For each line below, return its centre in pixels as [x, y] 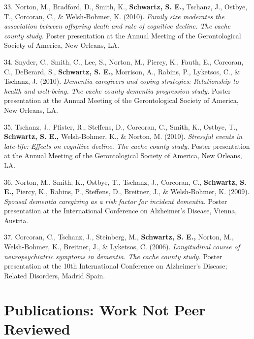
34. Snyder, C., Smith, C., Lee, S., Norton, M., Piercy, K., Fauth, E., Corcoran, [124, 61]
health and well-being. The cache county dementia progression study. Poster [117, 90]
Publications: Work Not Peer [105, 309]
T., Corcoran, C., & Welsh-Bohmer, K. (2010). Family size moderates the [114, 16]
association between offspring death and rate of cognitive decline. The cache [117, 26]
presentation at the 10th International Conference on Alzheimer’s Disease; [116, 266]
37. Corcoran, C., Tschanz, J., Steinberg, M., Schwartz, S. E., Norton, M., [119, 237]
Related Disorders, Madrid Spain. [55, 275]
